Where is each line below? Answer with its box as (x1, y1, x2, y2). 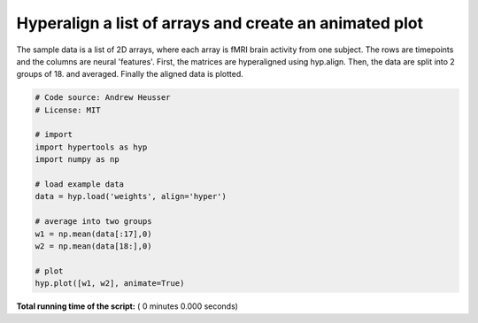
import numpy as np (35, 155, 119, 165)
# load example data (35, 180, 124, 189)
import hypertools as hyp (35, 142, 148, 152)
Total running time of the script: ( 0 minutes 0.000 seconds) (16, 301, 239, 311)
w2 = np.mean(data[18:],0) (35, 242, 152, 251)
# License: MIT (35, 104, 101, 115)
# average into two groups (35, 217, 152, 227)
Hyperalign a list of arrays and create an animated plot (16, 13, 424, 33)
